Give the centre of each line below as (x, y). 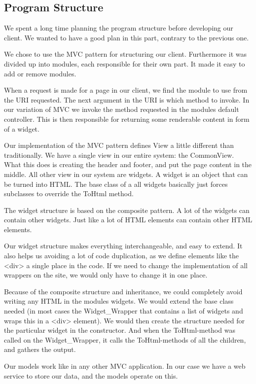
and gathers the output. (40, 349)
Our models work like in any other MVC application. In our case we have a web (125, 366)
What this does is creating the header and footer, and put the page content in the (128, 164)
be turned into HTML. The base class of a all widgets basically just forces (116, 184)
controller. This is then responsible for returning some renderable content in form (127, 119)
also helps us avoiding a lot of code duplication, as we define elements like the (121, 256)
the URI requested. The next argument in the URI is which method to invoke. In (127, 99)
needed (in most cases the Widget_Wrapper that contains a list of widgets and (124, 311)
